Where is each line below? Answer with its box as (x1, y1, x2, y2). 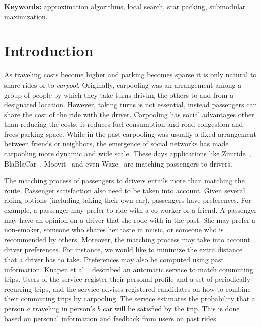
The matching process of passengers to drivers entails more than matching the (4, 175, 245, 186)
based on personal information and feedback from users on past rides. (4, 313, 218, 323)
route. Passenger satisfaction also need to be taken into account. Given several (4, 185, 245, 195)
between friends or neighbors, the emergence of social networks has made (4, 138, 229, 149)
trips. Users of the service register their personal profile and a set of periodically (4, 274, 251, 284)
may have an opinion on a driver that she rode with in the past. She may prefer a (4, 214, 256, 225)
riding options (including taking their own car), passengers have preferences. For (4, 195, 251, 205)
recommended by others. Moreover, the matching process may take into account (4, 234, 250, 244)
